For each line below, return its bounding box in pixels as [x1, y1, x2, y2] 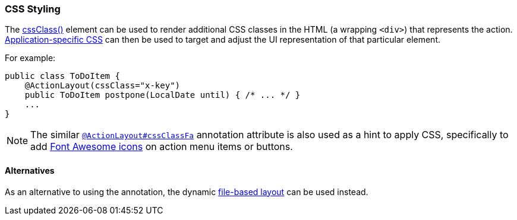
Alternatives [5, 165, 55, 176]
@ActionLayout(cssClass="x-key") [24, 81, 181, 91]
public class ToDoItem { [5, 71, 120, 81]
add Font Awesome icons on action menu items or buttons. [30, 141, 293, 153]
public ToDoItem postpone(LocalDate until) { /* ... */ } [24, 90, 301, 100]
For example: [5, 53, 56, 63]
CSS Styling [5, 3, 61, 15]
